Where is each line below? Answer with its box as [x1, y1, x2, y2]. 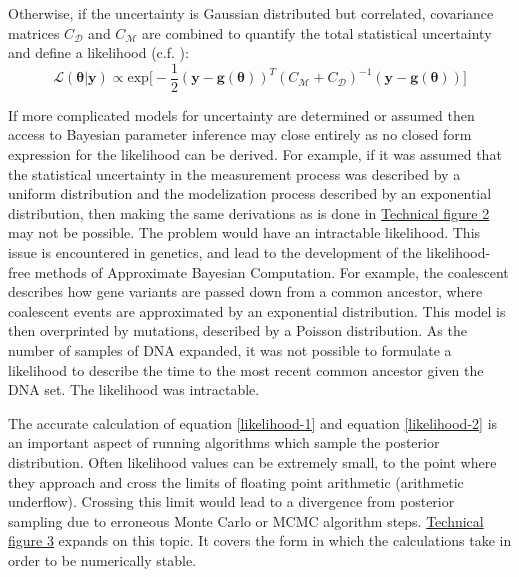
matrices [8, 22, 60, 43]
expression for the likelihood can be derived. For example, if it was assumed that [8, 144, 502, 165]
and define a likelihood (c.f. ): [8, 42, 189, 63]
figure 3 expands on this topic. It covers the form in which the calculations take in [8, 530, 512, 551]
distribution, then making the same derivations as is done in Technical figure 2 [8, 202, 490, 223]
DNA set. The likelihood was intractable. [8, 379, 260, 400]
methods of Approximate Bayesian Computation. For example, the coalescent [34, 261, 509, 282]
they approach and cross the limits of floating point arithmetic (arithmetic [8, 471, 464, 492]
